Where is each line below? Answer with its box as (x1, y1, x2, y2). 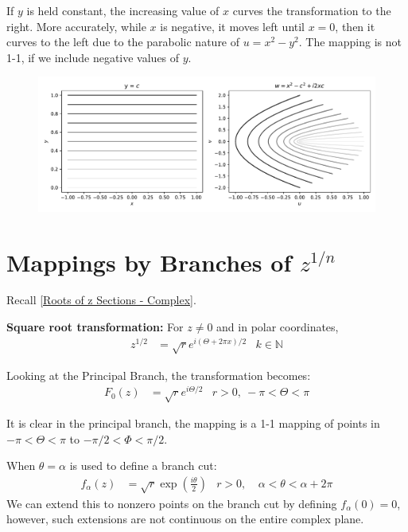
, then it (335, 18, 375, 34)
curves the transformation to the (232, 2, 391, 18)
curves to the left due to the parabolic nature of (6, 33, 240, 50)
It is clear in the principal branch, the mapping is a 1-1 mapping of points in (6, 414, 380, 431)
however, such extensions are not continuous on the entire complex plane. (6, 510, 364, 527)
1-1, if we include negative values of (6, 49, 180, 65)
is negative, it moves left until (160, 18, 305, 34)
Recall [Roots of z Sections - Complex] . (6, 291, 196, 308)
